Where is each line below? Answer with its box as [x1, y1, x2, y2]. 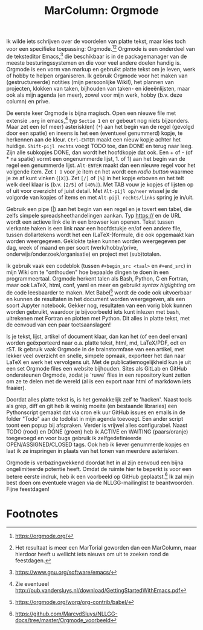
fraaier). [6, 384, 27, 391]
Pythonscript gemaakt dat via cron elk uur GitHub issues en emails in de [6, 409, 185, 416]
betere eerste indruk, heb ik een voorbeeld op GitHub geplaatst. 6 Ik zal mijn [6, 472, 195, 480]
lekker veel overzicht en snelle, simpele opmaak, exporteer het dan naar [6, 352, 186, 359]
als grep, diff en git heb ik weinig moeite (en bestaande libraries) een [6, 402, 178, 409]
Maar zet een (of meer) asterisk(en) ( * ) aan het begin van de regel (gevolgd [6, 123, 195, 131]
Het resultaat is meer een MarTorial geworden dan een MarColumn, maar [14, 544, 197, 551]
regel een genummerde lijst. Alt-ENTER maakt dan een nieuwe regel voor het [6, 161, 196, 169]
